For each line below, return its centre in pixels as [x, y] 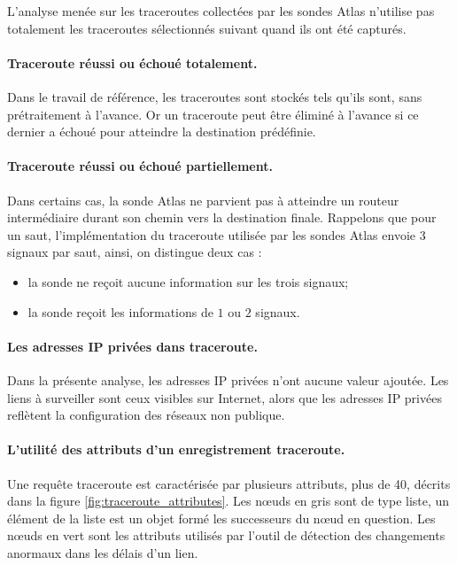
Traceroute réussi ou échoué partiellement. [140, 166]
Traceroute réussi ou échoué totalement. [132, 62]
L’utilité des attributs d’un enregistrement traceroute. [176, 449]
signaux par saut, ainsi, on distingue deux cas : [135, 252]
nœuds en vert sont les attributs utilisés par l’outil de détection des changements [226, 535]
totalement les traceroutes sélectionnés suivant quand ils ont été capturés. [207, 28]
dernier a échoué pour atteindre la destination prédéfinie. [162, 132]
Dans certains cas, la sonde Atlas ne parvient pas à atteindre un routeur [203, 200]
